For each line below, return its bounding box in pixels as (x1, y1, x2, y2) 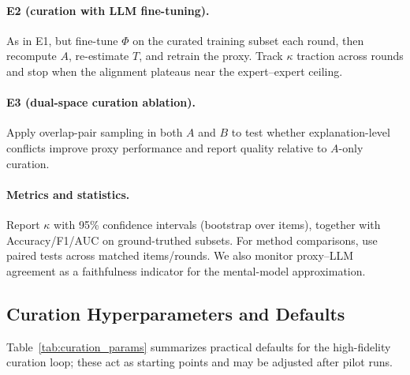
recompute (6, 47, 57, 64)
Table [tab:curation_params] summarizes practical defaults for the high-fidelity (6, 338, 391, 354)
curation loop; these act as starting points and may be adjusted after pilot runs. (6, 354, 393, 370)
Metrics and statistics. (6, 186, 130, 202)
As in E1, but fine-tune (6, 32, 118, 48)
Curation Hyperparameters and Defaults (6, 301, 345, 325)
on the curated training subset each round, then (132, 32, 364, 48)
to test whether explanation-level (231, 124, 390, 141)
